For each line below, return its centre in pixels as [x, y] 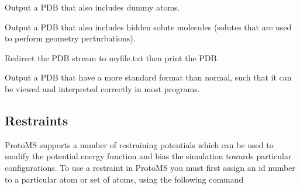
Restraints [37, 120]
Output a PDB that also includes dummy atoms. [92, 7]
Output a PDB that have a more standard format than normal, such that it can [148, 77]
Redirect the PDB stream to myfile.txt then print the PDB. [112, 57]
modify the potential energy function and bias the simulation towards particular [148, 156]
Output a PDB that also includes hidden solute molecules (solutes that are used [148, 27]
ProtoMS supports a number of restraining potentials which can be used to [139, 144]
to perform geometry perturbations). [70, 38]
